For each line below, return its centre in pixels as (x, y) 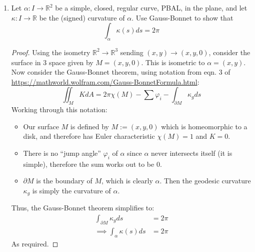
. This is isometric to (173, 62)
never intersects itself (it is (192, 153)
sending (132, 52)
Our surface (41, 126)
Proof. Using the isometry (51, 52)
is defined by (89, 126)
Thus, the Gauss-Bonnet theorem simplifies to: (83, 208)
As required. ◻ (35, 243)
